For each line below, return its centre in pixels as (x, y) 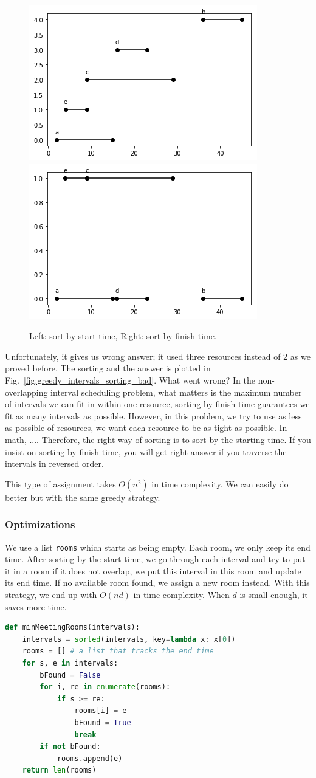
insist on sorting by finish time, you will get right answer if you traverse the (146, 451)
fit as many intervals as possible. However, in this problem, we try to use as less (153, 415)
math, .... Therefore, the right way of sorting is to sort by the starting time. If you (158, 439)
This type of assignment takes (60, 484)
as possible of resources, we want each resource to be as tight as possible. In (146, 428)
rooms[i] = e (101, 711)
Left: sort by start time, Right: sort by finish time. (123, 336)
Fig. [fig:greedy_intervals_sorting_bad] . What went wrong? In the (130, 380)
